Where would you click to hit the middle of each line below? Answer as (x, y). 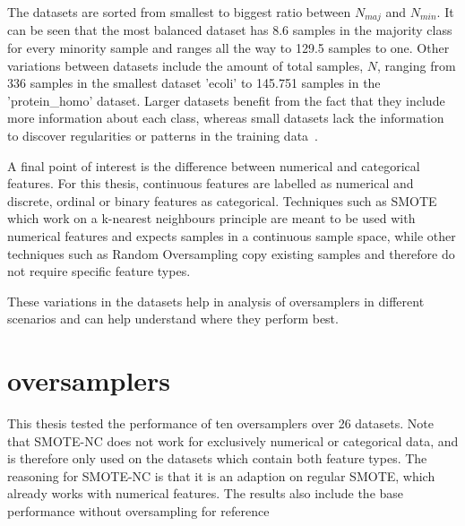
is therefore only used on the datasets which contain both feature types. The (217, 458)
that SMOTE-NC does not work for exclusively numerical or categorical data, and (233, 440)
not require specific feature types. (99, 271)
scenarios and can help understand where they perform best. (173, 319)
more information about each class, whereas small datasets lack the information (226, 118)
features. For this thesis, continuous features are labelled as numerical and (211, 183)
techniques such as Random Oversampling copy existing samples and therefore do (231, 253)
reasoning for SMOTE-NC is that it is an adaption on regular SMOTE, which (221, 475)
